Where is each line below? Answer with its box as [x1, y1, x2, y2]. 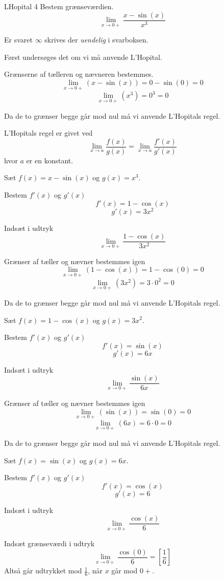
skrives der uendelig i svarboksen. [44, 34, 148, 45]
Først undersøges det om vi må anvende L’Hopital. [4, 51, 162, 62]
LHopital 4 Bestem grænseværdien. [4, 1, 114, 11]
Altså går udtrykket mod [4, 565, 82, 576]
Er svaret [4, 34, 33, 45]
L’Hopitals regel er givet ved [4, 127, 93, 138]
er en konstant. [26, 155, 73, 165]
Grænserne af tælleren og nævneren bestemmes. [4, 69, 154, 79]
